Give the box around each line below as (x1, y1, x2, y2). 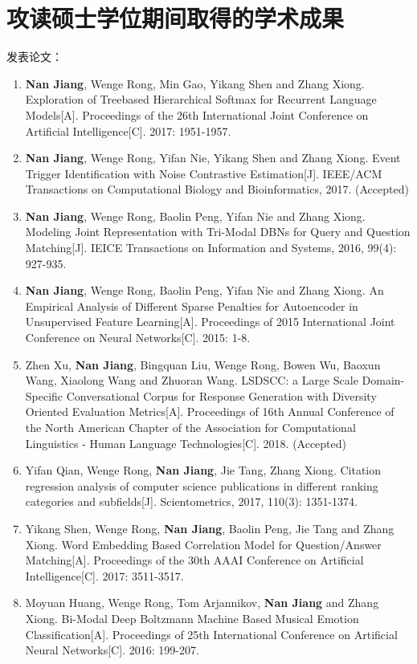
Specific (25, 387, 63, 404)
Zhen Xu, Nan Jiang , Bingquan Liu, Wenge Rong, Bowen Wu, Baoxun (25, 356, 381, 373)
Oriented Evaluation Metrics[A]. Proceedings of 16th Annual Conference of (25, 403, 395, 420)
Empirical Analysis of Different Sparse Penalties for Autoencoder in (25, 297, 358, 314)
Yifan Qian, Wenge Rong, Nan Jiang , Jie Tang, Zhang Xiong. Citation (25, 462, 382, 479)
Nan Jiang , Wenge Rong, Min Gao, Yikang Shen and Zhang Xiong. (25, 75, 365, 92)
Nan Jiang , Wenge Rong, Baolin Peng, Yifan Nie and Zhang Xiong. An (25, 282, 384, 299)
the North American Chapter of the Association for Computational (25, 419, 356, 435)
